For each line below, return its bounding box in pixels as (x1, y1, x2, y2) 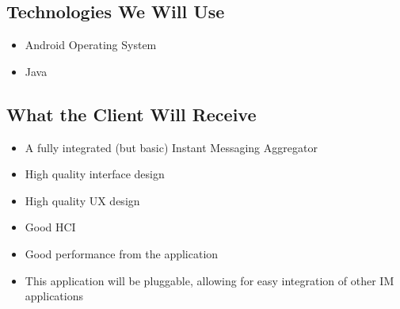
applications (25, 288, 84, 304)
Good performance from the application (25, 245, 219, 261)
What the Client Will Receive (6, 101, 257, 126)
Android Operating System (25, 36, 157, 53)
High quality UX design (25, 192, 140, 208)
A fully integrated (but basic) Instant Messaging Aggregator (25, 139, 318, 155)
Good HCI (25, 219, 76, 235)
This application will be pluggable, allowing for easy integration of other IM (25, 272, 394, 288)
